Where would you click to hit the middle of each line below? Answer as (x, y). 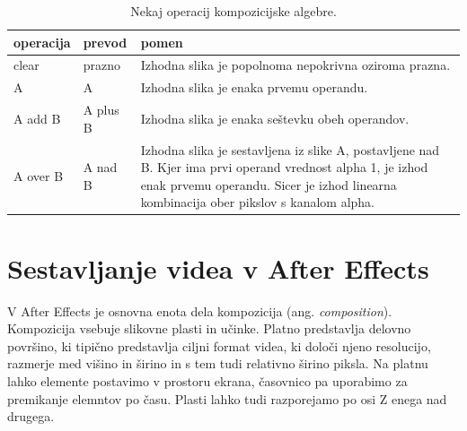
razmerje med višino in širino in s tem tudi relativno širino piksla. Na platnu (218, 363)
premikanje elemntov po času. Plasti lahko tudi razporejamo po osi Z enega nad (227, 398)
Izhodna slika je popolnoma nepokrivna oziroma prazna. (295, 65)
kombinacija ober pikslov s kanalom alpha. (258, 202)
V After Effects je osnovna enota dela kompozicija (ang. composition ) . (200, 310)
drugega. (31, 416)
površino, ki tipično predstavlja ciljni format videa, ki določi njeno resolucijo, (219, 345)
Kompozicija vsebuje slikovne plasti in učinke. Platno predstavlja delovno (209, 328)
